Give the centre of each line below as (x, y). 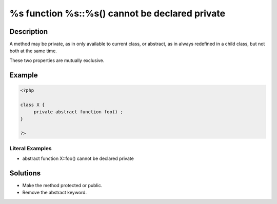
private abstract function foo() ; (78, 112)
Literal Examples (31, 148)
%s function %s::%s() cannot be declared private (117, 13)
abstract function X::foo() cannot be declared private (78, 158)
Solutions (25, 173)
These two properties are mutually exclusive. (57, 60)
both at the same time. (33, 51)
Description (29, 32)
